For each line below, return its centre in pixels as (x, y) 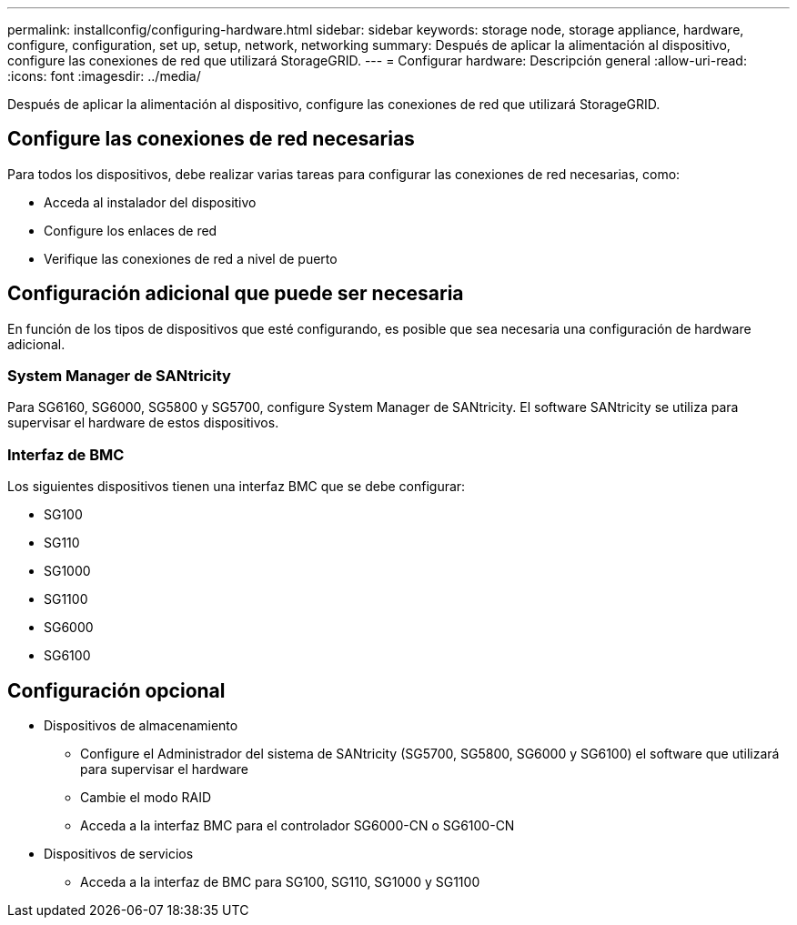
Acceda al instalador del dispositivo (150, 202)
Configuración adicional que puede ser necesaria (236, 294)
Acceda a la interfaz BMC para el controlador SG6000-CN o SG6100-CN (298, 826)
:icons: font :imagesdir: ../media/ (104, 76)
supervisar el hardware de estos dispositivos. (143, 423)
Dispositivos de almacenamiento (141, 726)
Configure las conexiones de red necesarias (211, 139)
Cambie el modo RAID (146, 798)
